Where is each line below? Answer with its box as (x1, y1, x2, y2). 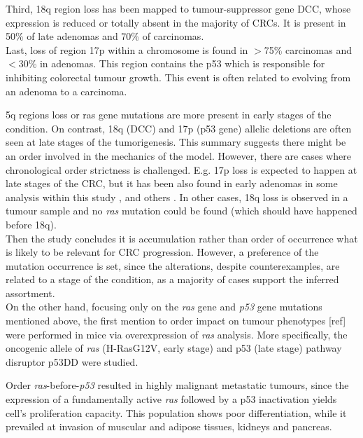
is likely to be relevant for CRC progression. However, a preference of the (6, 245, 319, 259)
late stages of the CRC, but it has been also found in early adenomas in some (6, 176, 338, 191)
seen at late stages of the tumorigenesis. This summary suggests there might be (6, 135, 346, 149)
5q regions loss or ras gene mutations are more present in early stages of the (6, 107, 332, 122)
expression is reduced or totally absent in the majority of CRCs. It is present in (6, 15, 346, 29)
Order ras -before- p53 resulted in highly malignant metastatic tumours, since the (6, 378, 349, 392)
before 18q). (6, 217, 57, 231)
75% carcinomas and (264, 42, 353, 57)
